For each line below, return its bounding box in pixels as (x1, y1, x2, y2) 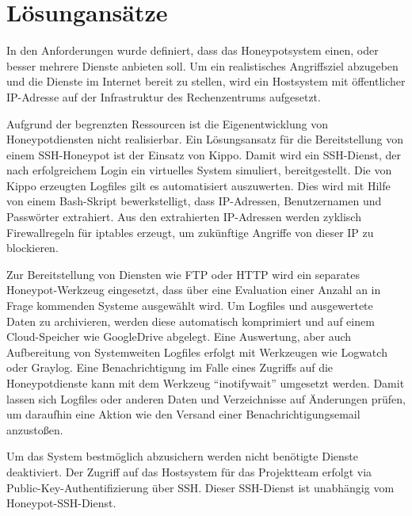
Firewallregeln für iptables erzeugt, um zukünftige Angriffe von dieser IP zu (6, 224, 374, 240)
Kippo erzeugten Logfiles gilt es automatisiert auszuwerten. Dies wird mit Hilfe (6, 177, 391, 193)
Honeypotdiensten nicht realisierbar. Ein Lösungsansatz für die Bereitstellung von (6, 131, 404, 147)
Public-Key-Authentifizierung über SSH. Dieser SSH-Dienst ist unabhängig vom (6, 479, 395, 495)
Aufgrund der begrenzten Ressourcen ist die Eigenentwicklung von (6, 115, 329, 132)
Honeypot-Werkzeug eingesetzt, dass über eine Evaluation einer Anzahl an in (6, 281, 381, 298)
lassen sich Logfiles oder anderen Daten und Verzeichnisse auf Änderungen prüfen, (6, 390, 406, 407)
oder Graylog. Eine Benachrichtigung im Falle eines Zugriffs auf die (6, 359, 334, 376)
